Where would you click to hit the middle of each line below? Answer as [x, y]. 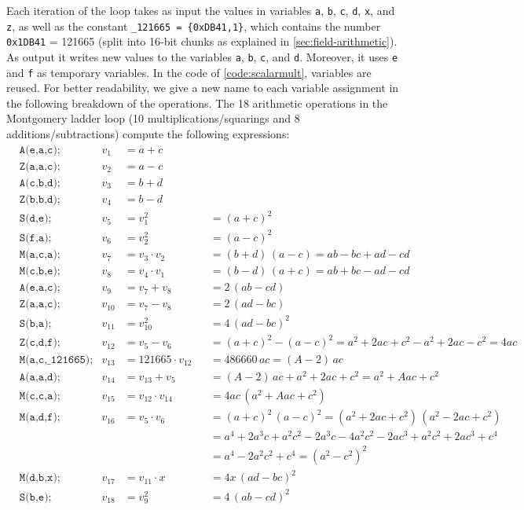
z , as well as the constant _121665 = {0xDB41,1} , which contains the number [194, 26]
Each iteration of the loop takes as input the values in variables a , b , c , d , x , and [201, 10]
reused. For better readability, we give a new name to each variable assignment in [203, 88]
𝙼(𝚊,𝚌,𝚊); [40, 255]
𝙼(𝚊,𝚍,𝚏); [40, 418]
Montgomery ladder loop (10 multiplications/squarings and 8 [153, 118]
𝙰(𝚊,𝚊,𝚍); [40, 377]
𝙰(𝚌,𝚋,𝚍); [40, 183]
